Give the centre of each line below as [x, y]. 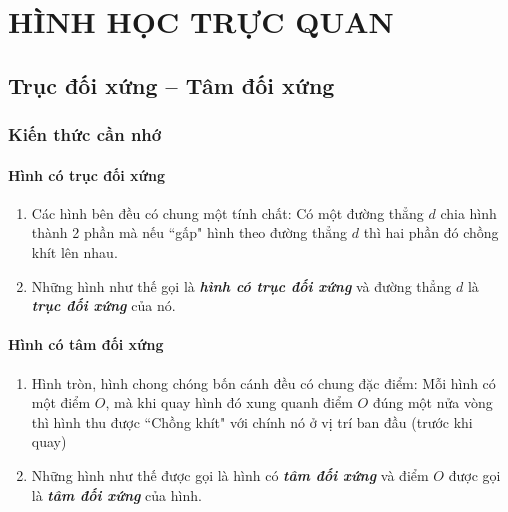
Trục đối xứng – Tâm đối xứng [171, 84]
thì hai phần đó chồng [431, 232]
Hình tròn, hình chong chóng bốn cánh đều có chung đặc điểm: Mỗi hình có [263, 382]
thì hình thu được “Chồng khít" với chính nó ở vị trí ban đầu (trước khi [252, 421]
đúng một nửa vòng [432, 402]
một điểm [61, 402]
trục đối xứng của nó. [103, 305]
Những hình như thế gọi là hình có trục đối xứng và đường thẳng [241, 285]
